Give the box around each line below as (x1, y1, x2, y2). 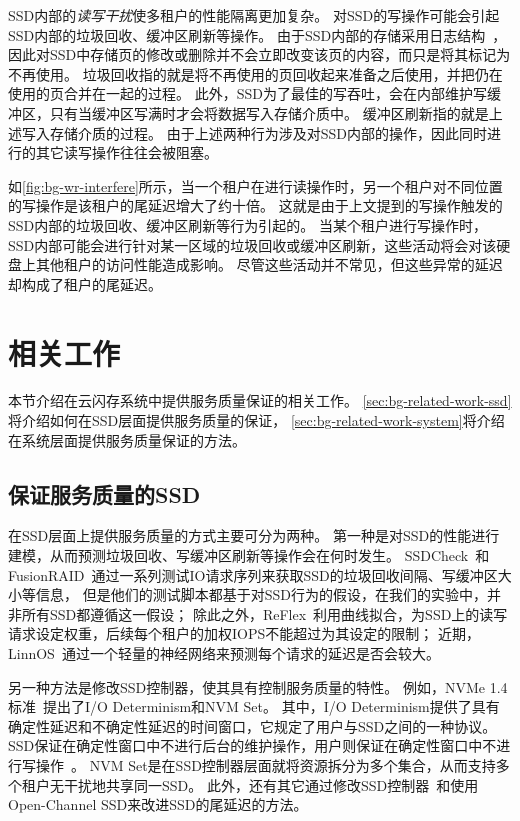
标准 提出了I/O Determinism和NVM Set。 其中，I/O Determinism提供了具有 (8, 696, 500, 717)
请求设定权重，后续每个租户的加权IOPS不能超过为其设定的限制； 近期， (8, 623, 480, 644)
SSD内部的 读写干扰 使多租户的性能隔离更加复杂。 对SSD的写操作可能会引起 (8, 5, 500, 25)
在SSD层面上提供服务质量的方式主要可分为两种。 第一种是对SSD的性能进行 (8, 525, 500, 546)
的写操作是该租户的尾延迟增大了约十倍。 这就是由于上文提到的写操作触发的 (8, 195, 503, 216)
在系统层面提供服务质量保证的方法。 (8, 429, 246, 450)
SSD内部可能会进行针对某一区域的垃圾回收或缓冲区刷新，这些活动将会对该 (8, 234, 497, 255)
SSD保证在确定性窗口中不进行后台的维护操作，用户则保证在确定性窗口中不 (8, 735, 497, 756)
